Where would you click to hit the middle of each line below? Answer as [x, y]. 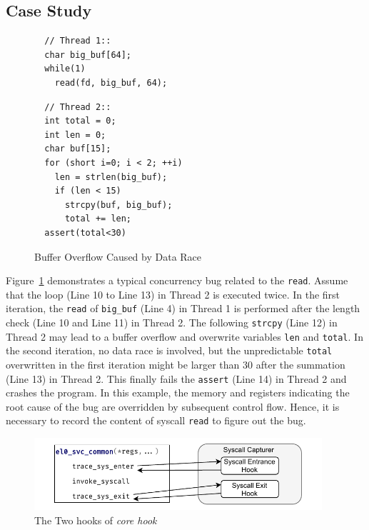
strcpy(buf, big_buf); [118, 205]
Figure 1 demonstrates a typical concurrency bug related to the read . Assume [177, 280]
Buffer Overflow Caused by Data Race [118, 256]
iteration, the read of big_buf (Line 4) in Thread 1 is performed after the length [183, 308]
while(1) [65, 69]
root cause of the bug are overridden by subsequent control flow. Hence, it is [173, 406]
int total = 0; [80, 121]
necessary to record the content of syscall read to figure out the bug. [156, 420]
